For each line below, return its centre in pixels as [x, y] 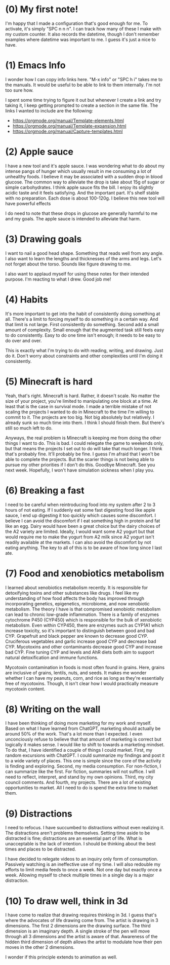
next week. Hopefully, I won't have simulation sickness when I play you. [80, 470]
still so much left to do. [29, 428]
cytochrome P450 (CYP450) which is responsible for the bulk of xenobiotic [83, 620]
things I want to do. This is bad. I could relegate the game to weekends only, [85, 443]
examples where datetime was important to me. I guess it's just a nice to [80, 40]
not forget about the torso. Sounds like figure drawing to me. [68, 264]
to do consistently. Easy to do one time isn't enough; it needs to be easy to [83, 335]
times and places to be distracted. [41, 849]
